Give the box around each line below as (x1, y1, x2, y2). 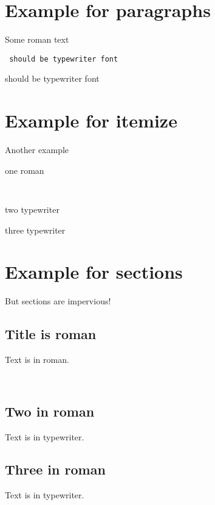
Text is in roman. (5, 353, 69, 366)
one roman (5, 163, 44, 176)
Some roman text (5, 33, 69, 46)
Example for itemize (5, 108, 177, 133)
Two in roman (5, 401, 95, 420)
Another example (5, 143, 69, 156)
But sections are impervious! (5, 295, 111, 307)
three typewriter (5, 223, 66, 236)
